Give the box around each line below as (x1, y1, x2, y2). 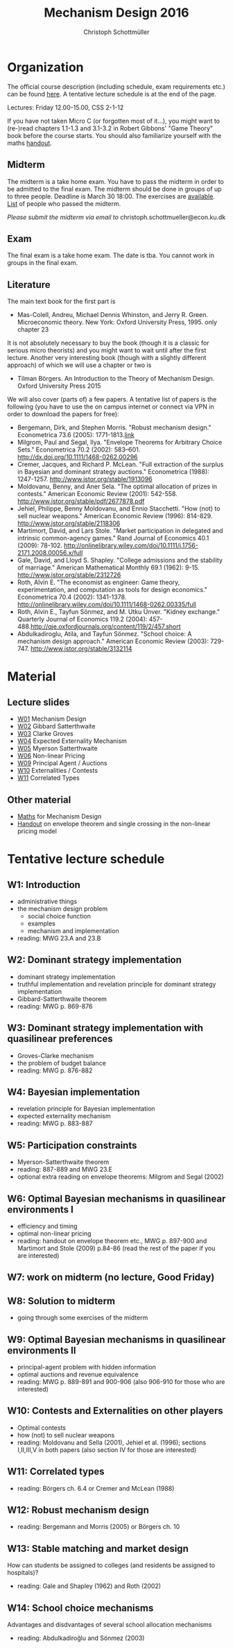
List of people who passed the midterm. (7, 199, 121, 207)
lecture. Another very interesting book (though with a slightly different (7, 354, 207, 362)
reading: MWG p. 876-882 (17, 1066, 93, 1075)
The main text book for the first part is (7, 297, 116, 306)
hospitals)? (7, 1569, 39, 1577)
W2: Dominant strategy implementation (7, 954, 182, 966)
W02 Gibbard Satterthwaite (17, 722, 96, 730)
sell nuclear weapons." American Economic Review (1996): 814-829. (17, 512, 213, 520)
